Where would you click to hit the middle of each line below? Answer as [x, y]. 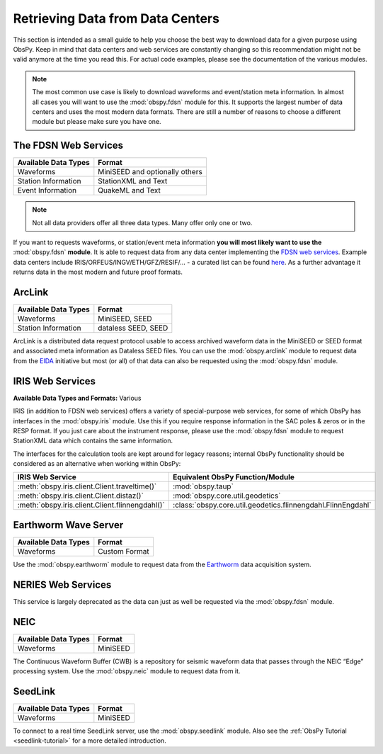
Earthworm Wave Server [68, 525]
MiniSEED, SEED [125, 319]
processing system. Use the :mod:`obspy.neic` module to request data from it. [127, 671]
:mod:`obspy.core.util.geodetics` [227, 496]
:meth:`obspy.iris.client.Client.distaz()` [81, 496]
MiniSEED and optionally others [150, 172]
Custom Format [124, 551]
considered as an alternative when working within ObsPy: [97, 464]
